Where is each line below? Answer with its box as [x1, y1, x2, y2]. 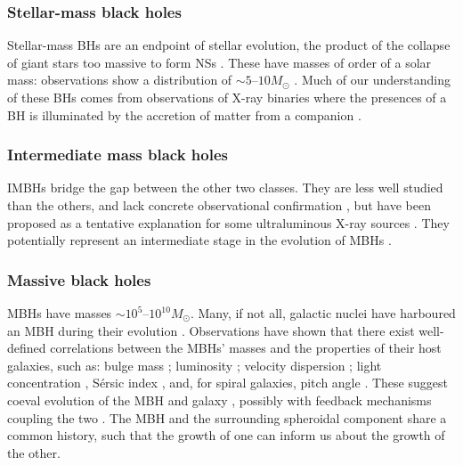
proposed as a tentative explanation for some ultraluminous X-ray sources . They [7, 213, 450, 232]
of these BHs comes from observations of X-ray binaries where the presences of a [7, 88, 447, 106]
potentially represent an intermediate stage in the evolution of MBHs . [7, 231, 392, 249]
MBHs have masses [7, 304, 112, 322]
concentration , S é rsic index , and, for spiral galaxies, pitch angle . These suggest [7, 373, 448, 392]
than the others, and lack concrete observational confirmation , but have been [7, 196, 431, 214]
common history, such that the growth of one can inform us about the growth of [7, 426, 445, 445]
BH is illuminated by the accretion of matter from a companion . [7, 105, 361, 124]
